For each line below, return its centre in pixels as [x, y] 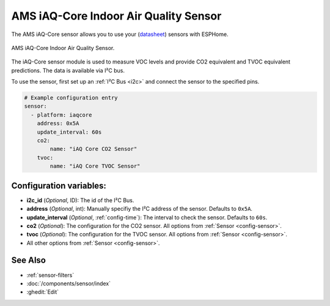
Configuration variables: [59, 185]
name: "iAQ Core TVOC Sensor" [95, 166]
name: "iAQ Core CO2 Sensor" [94, 149]
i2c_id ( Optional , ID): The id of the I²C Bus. [80, 200]
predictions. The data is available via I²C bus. [68, 70]
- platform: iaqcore [61, 115]
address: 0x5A [58, 123]
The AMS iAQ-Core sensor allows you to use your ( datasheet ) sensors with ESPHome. [120, 34]
